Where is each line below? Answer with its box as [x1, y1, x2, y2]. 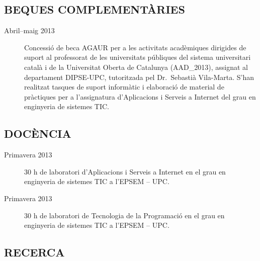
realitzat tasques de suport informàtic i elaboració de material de [24, 81, 224, 92]
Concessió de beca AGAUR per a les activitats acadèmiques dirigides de [24, 42, 246, 52]
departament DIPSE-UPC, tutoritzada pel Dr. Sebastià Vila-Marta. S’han [24, 71, 254, 82]
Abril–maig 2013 [4, 25, 55, 36]
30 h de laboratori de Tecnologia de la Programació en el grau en [24, 210, 225, 220]
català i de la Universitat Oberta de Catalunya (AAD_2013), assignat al [24, 61, 248, 72]
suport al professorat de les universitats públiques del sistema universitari [24, 52, 251, 62]
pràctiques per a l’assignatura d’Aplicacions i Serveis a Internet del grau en [24, 91, 256, 102]
